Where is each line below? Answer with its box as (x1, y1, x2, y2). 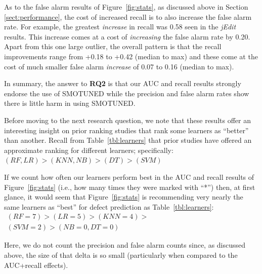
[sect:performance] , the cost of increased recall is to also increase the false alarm (4, 11, 252, 22)
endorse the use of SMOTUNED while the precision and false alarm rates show (4, 88, 249, 98)
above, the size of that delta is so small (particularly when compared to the (4, 249, 238, 260)
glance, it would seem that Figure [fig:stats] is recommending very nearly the (4, 191, 243, 202)
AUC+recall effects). (4, 259, 68, 270)
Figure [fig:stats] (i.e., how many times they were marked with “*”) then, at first (4, 181, 255, 192)
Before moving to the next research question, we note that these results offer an (4, 114, 251, 125)
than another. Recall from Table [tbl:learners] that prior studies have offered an (4, 135, 252, 145)
